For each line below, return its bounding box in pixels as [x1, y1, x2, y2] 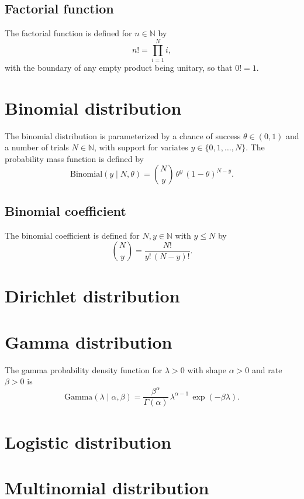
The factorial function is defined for [5, 27, 132, 39]
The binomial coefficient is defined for [5, 229, 140, 241]
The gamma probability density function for [5, 363, 163, 376]
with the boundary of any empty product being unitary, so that [5, 61, 233, 73]
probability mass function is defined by [5, 152, 144, 164]
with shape [187, 363, 227, 376]
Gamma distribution [5, 329, 172, 353]
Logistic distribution [5, 429, 172, 453]
